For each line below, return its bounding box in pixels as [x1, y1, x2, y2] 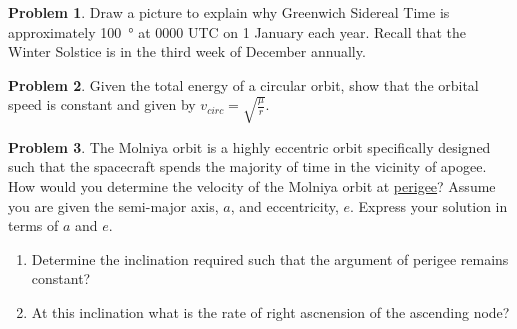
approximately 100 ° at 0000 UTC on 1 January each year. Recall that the [8, 21, 467, 42]
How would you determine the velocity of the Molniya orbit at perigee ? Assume [8, 176, 496, 197]
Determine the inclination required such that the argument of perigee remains [31, 248, 509, 269]
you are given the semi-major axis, [8, 195, 219, 216]
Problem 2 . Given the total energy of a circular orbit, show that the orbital [8, 74, 479, 95]
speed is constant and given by [8, 94, 196, 115]
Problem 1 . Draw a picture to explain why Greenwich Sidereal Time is [8, 2, 450, 22]
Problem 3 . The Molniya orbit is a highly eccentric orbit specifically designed [8, 136, 491, 157]
